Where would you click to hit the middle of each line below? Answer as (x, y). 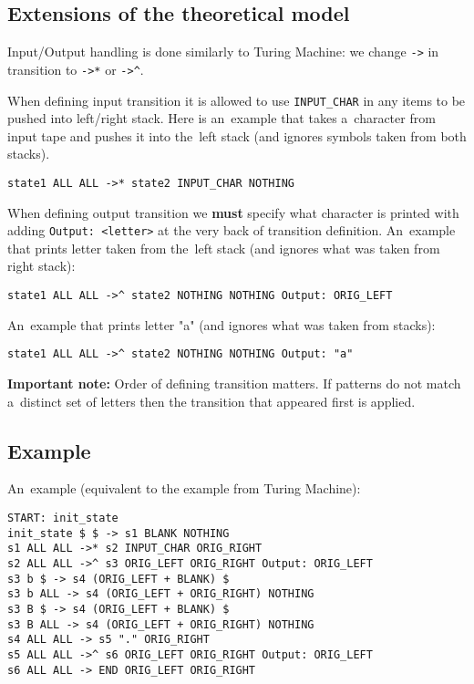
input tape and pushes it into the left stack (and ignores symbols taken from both (237, 135)
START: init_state (63, 518)
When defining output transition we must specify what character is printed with (233, 212)
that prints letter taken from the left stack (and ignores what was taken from (224, 248)
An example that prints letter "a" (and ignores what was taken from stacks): (222, 324)
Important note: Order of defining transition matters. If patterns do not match (234, 383)
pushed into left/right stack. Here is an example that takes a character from (222, 118)
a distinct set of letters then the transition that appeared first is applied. (211, 401)
